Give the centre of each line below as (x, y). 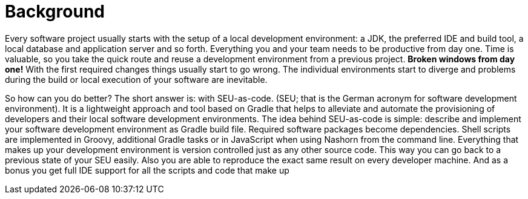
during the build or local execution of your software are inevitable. (136, 79)
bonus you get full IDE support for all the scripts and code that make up (147, 170)
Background (55, 11)
